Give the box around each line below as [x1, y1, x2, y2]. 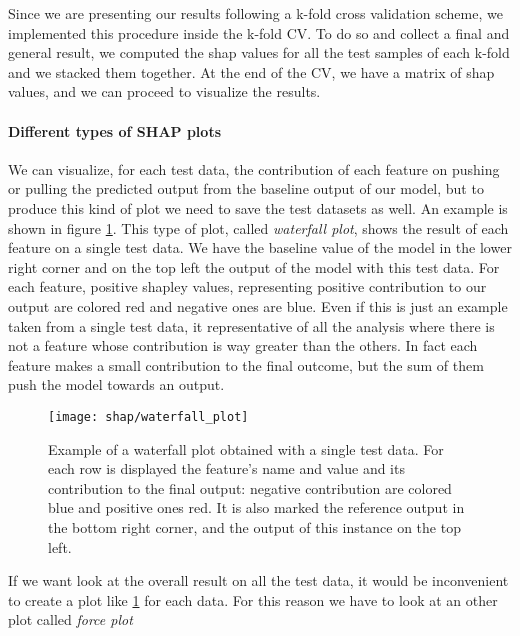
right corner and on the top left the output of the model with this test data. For [8, 256, 500, 277]
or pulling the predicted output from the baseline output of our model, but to [8, 178, 484, 199]
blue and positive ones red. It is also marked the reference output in [48, 497, 465, 518]
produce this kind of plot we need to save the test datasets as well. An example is [8, 197, 508, 218]
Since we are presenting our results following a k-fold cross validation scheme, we [8, 3, 503, 23]
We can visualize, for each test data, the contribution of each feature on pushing [8, 158, 500, 179]
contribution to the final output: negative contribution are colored [48, 477, 452, 498]
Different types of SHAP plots [8, 120, 221, 141]
